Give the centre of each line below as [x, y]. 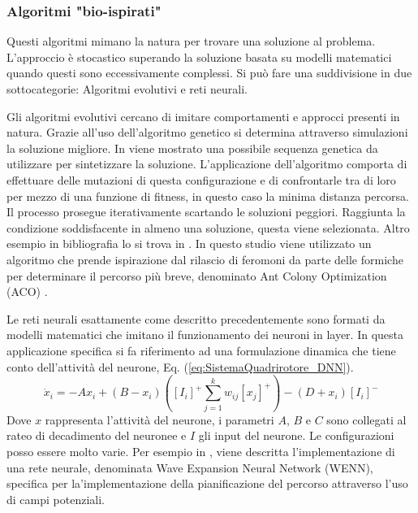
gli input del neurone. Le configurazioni [296, 435]
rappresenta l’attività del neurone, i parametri [159, 419]
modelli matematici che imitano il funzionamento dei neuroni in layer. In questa [205, 335]
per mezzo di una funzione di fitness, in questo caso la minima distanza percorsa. [208, 196]
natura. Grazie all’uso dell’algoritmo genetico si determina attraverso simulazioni [207, 132]
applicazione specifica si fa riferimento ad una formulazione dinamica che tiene [201, 350]
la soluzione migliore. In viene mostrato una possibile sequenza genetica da [192, 148]
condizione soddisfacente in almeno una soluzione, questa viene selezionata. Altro [208, 227]
